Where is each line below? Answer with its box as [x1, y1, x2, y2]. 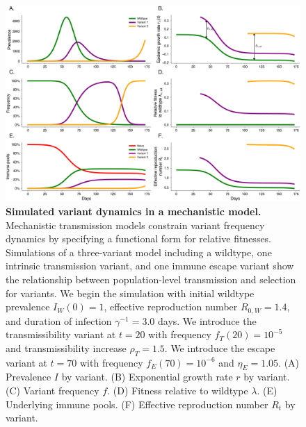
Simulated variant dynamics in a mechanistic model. [6, 203, 261, 218]
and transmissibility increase [6, 340, 127, 355]
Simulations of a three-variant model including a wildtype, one [6, 244, 272, 259]
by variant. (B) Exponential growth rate [61, 369, 233, 384]
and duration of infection [6, 313, 112, 328]
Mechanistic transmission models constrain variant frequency [6, 217, 265, 232]
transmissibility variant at [6, 327, 116, 342]
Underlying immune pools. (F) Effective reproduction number [6, 396, 268, 411]
